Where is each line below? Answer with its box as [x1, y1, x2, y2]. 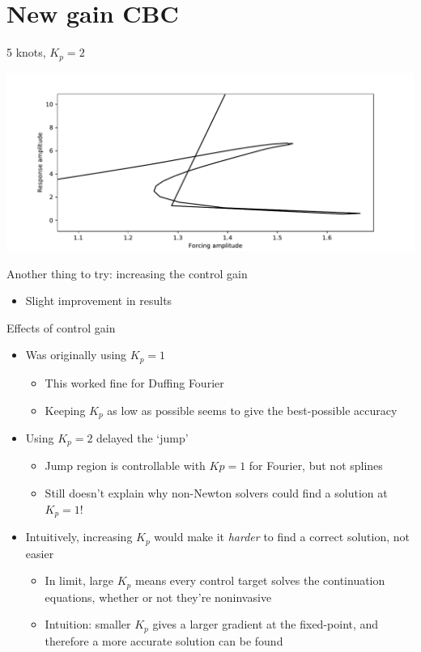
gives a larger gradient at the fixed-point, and [152, 616, 379, 633]
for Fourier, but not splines [249, 457, 383, 474]
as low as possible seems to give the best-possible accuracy [107, 401, 398, 418]
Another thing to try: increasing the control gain [6, 265, 248, 282]
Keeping [45, 401, 86, 418]
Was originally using [25, 346, 127, 363]
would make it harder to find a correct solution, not [154, 528, 410, 545]
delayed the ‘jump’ [96, 429, 189, 446]
